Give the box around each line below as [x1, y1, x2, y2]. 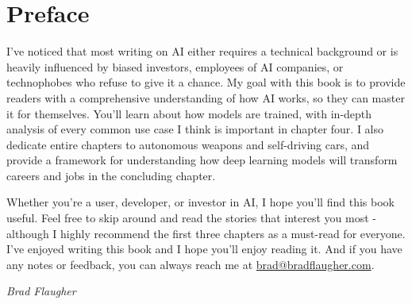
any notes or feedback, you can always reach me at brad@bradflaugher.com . [6, 256, 375, 272]
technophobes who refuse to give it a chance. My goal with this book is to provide [6, 74, 406, 90]
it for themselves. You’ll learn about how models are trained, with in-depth [6, 105, 372, 121]
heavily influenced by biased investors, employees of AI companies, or [6, 58, 344, 75]
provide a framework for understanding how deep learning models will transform [6, 152, 398, 168]
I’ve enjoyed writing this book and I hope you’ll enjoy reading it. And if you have [6, 241, 402, 257]
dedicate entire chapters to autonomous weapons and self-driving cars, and [6, 136, 370, 152]
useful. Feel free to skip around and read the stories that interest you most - [6, 210, 376, 226]
